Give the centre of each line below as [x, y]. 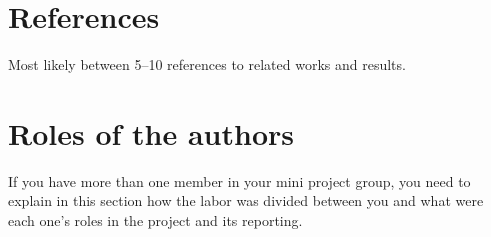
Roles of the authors [151, 132]
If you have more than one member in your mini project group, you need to [239, 180]
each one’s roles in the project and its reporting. [155, 220]
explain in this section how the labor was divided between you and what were [246, 200]
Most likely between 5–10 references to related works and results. [207, 64]
